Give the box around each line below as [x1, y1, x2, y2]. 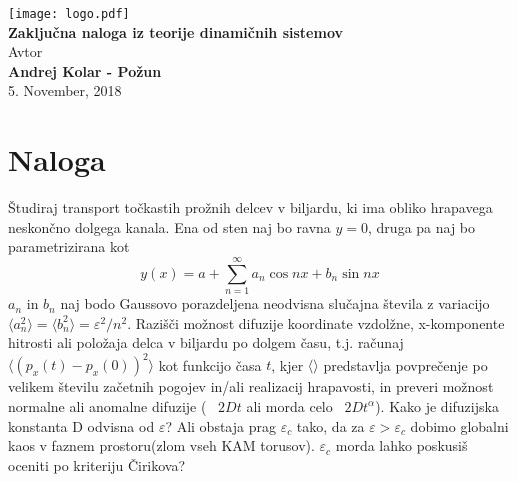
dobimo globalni [410, 415, 509, 436]
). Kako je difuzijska [375, 395, 499, 416]
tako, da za [296, 415, 365, 436]
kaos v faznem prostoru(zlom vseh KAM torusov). [8, 435, 315, 456]
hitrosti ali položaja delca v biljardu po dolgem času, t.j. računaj [8, 332, 404, 353]
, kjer [271, 354, 304, 375]
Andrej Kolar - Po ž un [8, 60, 162, 81]
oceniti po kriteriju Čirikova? [8, 454, 186, 475]
